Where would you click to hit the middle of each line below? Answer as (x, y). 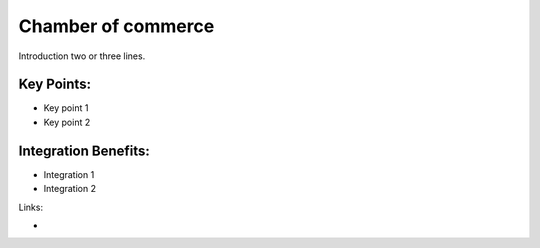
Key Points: (55, 84)
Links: (31, 207)
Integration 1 (69, 174)
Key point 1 (66, 108)
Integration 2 (70, 189)
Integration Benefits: (84, 150)
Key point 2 (67, 122)
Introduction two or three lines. (82, 56)
